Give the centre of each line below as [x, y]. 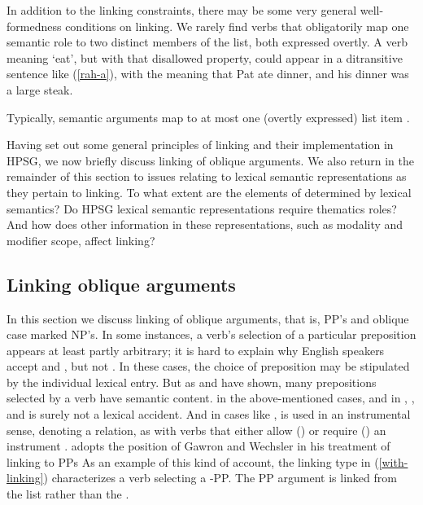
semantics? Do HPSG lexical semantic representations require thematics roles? [202, 208]
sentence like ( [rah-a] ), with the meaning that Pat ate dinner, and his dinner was [208, 74]
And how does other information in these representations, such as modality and [205, 224]
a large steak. [40, 89]
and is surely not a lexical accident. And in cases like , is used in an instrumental [209, 414]
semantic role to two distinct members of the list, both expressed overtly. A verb [207, 42]
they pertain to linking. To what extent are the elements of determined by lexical [209, 192]
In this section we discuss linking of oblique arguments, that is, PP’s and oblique [208, 318]
